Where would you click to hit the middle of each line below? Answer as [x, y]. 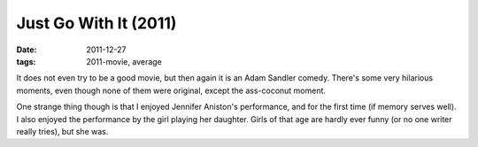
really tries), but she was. [62, 131]
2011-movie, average [124, 61]
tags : [26, 61]
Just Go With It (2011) [96, 23]
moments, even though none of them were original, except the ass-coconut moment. [171, 90]
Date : [27, 50]
